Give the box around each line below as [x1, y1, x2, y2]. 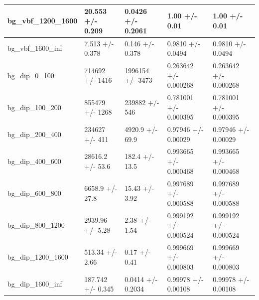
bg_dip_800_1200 [7, 220, 65, 230]
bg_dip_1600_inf [7, 279, 62, 289]
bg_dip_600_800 [7, 188, 61, 198]
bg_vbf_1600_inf [7, 43, 62, 53]
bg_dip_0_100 [7, 70, 54, 80]
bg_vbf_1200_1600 [7, 15, 78, 26]
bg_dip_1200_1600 [7, 252, 68, 262]
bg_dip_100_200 [7, 102, 61, 112]
